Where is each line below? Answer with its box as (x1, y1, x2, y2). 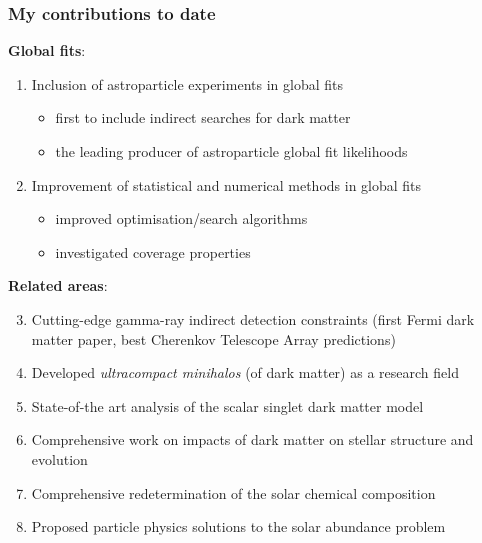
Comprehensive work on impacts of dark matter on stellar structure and (31, 429, 474, 450)
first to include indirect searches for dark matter (55, 107, 351, 128)
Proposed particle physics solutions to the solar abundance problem (31, 516, 446, 537)
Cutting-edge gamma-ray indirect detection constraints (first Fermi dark (31, 308, 475, 329)
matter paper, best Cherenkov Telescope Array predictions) (31, 328, 396, 349)
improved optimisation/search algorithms (55, 208, 308, 229)
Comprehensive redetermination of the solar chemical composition (31, 482, 436, 503)
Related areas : (8, 275, 108, 296)
